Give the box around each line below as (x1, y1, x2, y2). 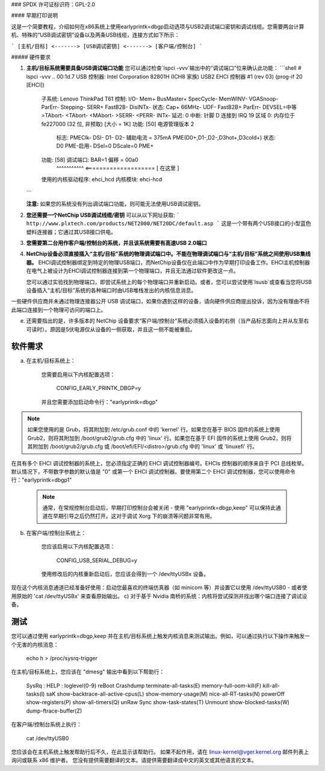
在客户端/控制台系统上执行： (11, 721, 82, 728)
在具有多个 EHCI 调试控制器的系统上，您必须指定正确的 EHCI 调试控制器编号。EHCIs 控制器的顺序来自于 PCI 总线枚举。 (11, 459, 308, 466)
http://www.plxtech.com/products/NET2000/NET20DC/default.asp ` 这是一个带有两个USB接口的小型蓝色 (26, 220, 311, 227)
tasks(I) (26, 690, 45, 698)
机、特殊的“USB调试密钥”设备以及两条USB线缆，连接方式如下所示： (11, 31, 180, 39)
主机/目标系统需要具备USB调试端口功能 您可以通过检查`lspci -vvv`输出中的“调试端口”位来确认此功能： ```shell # (26, 64, 302, 72)
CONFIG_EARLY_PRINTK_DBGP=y (56, 385, 141, 392)
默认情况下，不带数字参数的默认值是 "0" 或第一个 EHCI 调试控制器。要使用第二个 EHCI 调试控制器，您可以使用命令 (11, 468, 296, 475)
